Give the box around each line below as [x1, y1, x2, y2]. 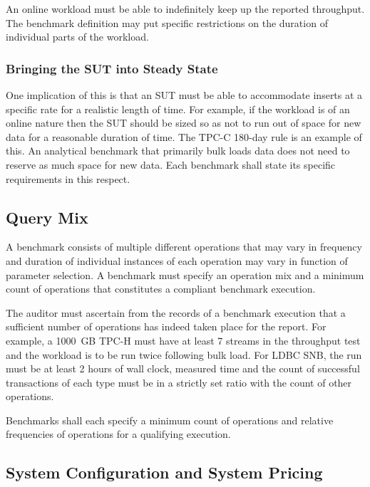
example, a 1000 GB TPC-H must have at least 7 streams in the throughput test [6, 332, 361, 347]
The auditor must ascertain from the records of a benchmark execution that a [6, 305, 346, 320]
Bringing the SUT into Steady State [6, 59, 218, 77]
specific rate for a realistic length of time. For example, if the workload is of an [6, 101, 350, 116]
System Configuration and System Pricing [6, 461, 323, 483]
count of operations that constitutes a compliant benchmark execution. [6, 281, 316, 296]
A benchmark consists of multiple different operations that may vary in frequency [6, 239, 362, 254]
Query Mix [6, 206, 88, 228]
